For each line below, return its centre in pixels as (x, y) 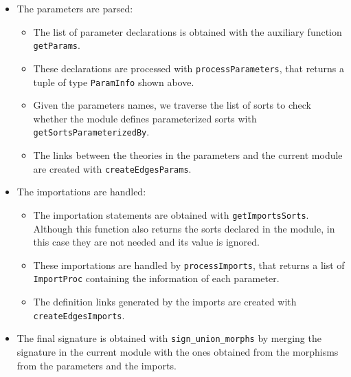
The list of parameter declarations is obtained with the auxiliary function (188, 31)
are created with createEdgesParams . (112, 168)
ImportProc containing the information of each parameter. (156, 278)
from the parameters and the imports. (97, 365)
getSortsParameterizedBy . (91, 132)
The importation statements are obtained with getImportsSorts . (171, 214)
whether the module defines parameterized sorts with (145, 118)
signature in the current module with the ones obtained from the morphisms (178, 351)
